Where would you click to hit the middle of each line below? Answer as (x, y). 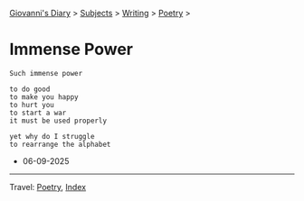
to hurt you (32, 105)
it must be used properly (58, 121)
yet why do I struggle (52, 136)
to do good (30, 89)
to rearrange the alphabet (60, 144)
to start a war (38, 113)
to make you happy (44, 97)
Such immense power (46, 73)
